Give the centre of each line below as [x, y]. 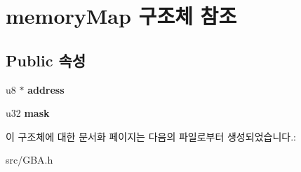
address [46, 89]
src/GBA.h [29, 160]
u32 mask [28, 113]
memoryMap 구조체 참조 [121, 16]
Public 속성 [46, 60]
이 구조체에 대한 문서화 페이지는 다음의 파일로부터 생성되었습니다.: [151, 136]
